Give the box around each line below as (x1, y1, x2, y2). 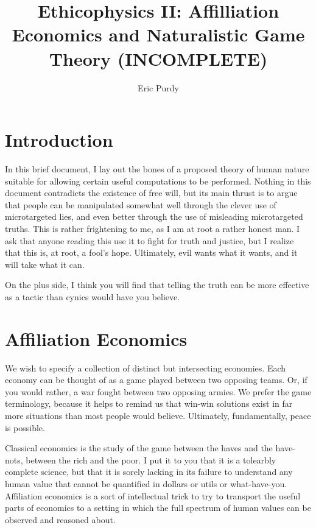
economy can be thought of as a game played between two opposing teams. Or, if (5, 373, 307, 386)
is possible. (5, 421, 45, 434)
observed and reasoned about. (5, 513, 116, 526)
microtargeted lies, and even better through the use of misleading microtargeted (5, 210, 303, 223)
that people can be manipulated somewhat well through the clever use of (5, 198, 276, 211)
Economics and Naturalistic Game (12, 22, 305, 47)
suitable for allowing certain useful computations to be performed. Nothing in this (5, 174, 311, 187)
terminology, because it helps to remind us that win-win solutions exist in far (5, 397, 293, 410)
